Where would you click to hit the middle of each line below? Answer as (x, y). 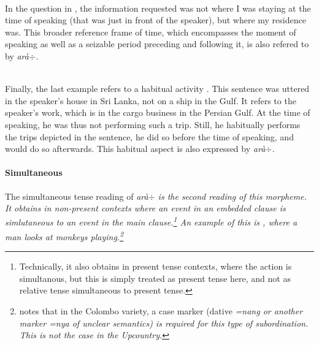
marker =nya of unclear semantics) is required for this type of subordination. (164, 323)
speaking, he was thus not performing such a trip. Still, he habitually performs (153, 124)
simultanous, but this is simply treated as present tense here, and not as (155, 278)
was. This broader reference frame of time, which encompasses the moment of (151, 32)
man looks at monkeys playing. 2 (64, 235)
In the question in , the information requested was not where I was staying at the (158, 8)
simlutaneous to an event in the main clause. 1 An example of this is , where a (151, 221)
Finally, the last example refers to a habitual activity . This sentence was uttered (157, 89)
